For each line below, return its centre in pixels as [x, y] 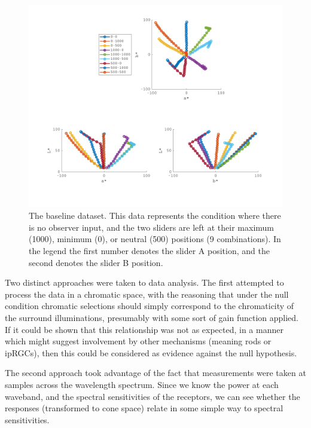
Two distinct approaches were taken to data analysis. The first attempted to [144, 282]
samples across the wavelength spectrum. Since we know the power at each [142, 385]
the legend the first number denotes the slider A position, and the [149, 251]
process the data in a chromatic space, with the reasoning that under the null [147, 294]
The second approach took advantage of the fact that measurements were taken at [155, 373]
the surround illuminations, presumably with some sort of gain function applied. [152, 318]
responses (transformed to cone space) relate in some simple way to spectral [144, 408]
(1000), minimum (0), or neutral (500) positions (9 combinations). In [155, 239]
